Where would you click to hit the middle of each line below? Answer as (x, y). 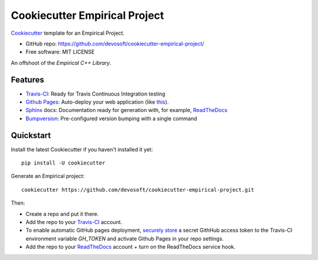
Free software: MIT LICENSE (60, 52)
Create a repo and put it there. (62, 214)
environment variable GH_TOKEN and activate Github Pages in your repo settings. (125, 238)
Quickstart (31, 135)
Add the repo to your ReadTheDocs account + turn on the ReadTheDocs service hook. (130, 247)
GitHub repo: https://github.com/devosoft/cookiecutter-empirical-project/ (115, 44)
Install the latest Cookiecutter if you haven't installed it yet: (82, 149)
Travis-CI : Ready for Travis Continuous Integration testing (95, 94)
